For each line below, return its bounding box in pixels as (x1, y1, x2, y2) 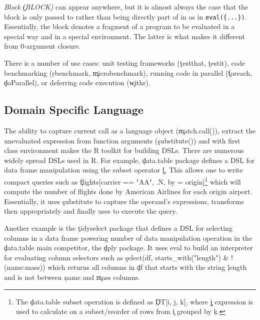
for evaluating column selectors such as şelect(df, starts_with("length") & (4, 252, 229, 262)
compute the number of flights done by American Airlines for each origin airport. (4, 186, 252, 197)
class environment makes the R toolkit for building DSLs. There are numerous (4, 145, 244, 155)
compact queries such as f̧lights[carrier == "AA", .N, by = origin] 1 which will (4, 175, 241, 187)
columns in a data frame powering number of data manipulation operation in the (4, 232, 252, 243)
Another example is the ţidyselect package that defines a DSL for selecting (4, 223, 232, 233)
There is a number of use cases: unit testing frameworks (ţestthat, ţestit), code (4, 58, 245, 68)
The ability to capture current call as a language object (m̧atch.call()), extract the (4, 125, 256, 136)
